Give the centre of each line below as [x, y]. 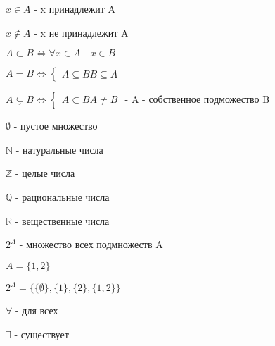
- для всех [37, 310]
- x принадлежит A [75, 8]
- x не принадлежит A [81, 32]
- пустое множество [56, 126]
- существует [41, 334]
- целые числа [45, 173]
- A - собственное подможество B [197, 99]
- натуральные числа [59, 149]
